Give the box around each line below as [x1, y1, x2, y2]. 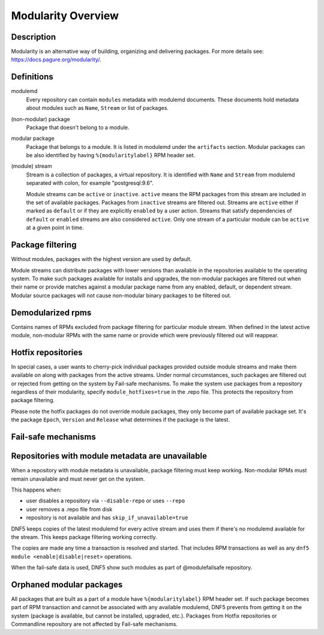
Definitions [11, 72, 53, 82]
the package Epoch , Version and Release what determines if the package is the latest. [11, 416, 230, 423]
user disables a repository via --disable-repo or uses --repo [26, 497, 185, 504]
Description [11, 32, 56, 42]
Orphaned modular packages [11, 579, 123, 589]
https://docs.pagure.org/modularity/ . [11, 56, 101, 63]
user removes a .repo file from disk [26, 505, 113, 513]
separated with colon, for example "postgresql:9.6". [26, 179, 154, 187]
